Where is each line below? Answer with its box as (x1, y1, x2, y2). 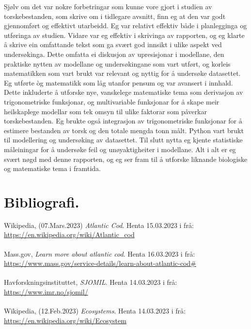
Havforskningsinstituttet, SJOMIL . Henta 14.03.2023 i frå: (4, 277, 177, 287)
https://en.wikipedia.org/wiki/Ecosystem (4, 315, 126, 325)
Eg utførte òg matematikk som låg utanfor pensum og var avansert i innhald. (4, 77, 233, 87)
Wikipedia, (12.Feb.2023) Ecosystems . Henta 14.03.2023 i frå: (4, 306, 186, 316)
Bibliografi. (4, 191, 79, 211)
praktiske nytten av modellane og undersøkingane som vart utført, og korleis (4, 58, 231, 69)
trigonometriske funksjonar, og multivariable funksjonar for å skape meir (4, 96, 220, 106)
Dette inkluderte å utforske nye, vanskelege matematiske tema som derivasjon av (4, 87, 243, 97)
